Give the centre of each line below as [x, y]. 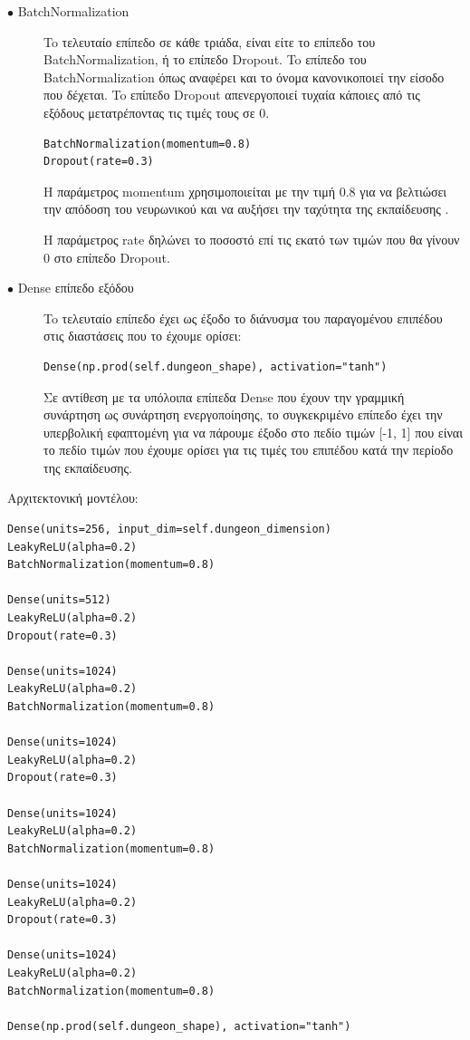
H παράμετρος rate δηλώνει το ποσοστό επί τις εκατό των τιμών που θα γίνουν [252, 239]
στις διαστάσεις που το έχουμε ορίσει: [143, 336]
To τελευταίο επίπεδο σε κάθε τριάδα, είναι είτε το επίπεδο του [210, 41]
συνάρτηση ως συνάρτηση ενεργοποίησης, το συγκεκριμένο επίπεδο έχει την [243, 414]
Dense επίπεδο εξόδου [76, 288]
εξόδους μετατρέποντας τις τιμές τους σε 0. [157, 112]
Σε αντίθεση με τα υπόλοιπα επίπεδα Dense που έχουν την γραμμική [224, 396]
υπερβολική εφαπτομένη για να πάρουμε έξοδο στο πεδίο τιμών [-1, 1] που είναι [253, 432]
